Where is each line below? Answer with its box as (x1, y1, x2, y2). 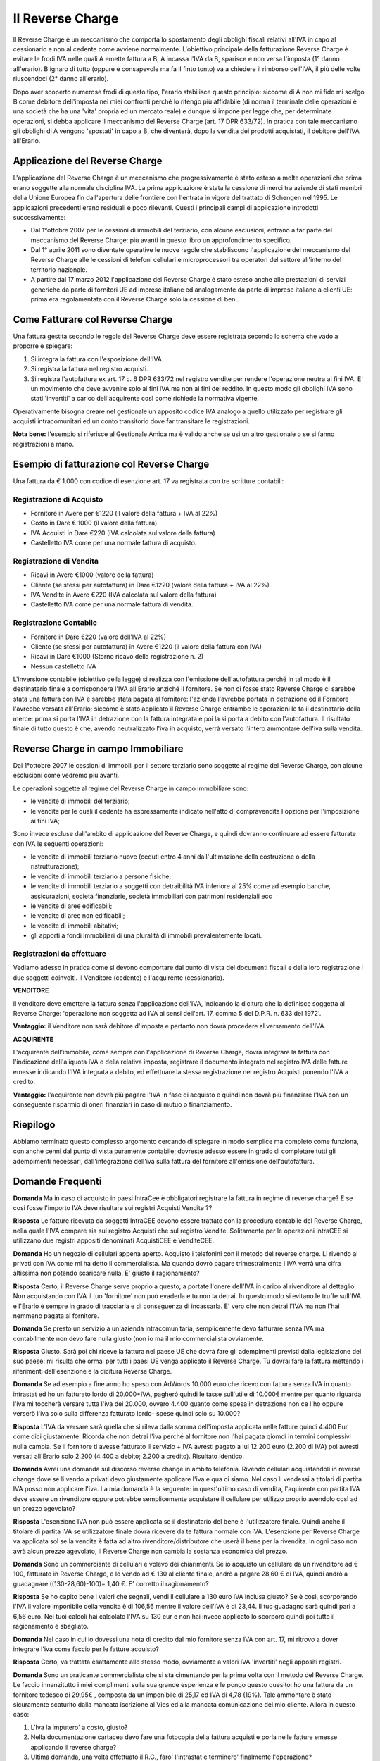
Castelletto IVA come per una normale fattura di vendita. (30, 600, 194, 609)
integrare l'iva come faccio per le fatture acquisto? (13, 1645, 160, 1653)
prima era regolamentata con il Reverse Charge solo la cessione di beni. (30, 295, 239, 304)
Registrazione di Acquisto (13, 494, 103, 504)
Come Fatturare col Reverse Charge (13, 313, 173, 325)
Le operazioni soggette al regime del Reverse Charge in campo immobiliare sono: (13, 784, 249, 792)
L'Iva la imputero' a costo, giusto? (30, 1723, 128, 1731)
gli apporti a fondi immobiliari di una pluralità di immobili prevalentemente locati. (30, 931, 262, 940)
